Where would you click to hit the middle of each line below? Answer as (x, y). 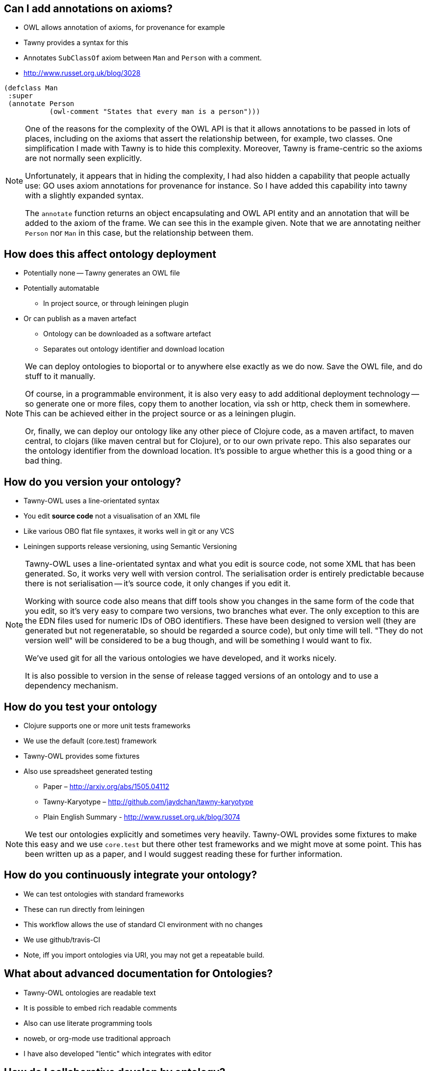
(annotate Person (41, 104)
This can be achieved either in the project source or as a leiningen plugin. (161, 414)
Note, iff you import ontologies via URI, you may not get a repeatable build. (144, 955)
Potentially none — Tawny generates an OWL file (102, 273)
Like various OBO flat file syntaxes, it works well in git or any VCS (129, 531)
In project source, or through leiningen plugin (116, 303)
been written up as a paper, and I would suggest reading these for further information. (184, 854)
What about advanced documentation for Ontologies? (138, 974)
